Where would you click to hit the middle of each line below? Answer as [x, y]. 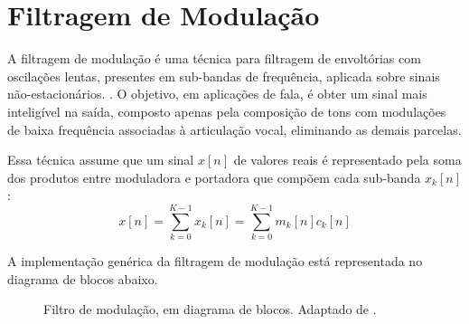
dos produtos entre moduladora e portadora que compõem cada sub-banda [214, 177]
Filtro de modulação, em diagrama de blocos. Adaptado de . [210, 309]
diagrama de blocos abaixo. [83, 278]
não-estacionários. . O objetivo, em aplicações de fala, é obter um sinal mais [217, 94]
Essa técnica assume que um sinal [101, 160]
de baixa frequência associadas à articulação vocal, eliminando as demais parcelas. [234, 129]
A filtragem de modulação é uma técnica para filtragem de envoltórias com [214, 58]
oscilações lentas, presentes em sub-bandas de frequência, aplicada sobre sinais [224, 76]
